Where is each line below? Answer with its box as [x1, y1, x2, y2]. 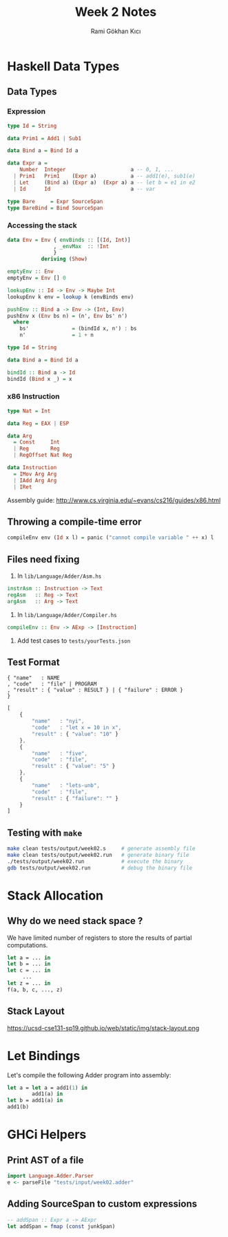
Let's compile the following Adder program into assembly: [7, 1070, 172, 1079]
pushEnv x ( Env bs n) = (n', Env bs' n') [7, 312, 128, 319]
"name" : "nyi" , [32, 718, 85, 725]
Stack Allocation [7, 887, 104, 903]
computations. [7, 941, 48, 949]
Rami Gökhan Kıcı [90, 27, 141, 35]
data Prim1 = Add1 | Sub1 [7, 135, 81, 142]
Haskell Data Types [7, 58, 120, 74]
